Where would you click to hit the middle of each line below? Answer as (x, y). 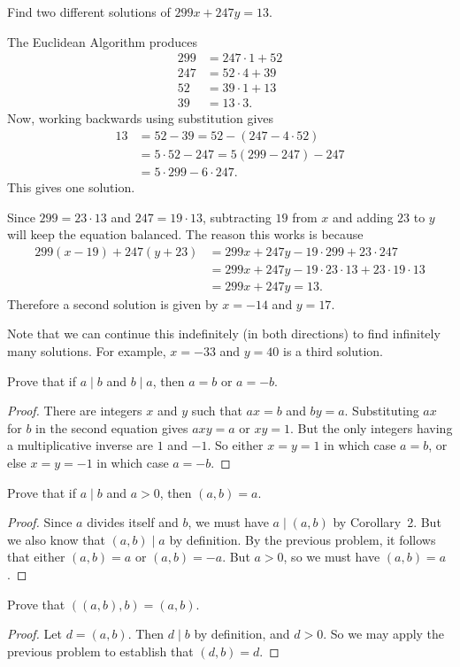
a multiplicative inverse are (80, 445)
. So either (235, 445)
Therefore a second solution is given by (113, 303)
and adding (363, 217)
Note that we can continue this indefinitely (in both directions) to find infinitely (224, 333)
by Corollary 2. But (387, 522)
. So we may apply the (384, 634)
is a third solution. (333, 351)
